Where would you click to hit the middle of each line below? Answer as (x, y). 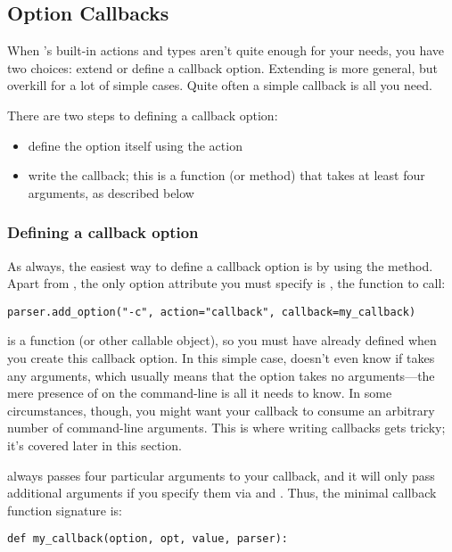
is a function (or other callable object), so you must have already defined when (222, 340)
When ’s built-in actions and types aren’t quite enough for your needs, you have (226, 50)
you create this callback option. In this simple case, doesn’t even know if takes (221, 358)
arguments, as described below (111, 192)
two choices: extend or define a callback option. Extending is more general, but (223, 67)
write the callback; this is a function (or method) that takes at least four (226, 175)
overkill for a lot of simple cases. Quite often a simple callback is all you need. (220, 85)
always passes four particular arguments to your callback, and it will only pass (221, 475)
